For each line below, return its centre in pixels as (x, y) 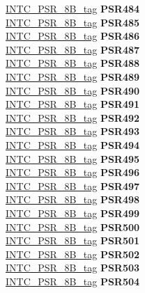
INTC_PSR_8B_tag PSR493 (73, 131)
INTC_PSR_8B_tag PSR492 (73, 117)
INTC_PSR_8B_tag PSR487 (73, 49)
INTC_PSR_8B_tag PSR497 (73, 185)
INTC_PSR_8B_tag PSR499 (73, 213)
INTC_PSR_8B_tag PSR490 (73, 90)
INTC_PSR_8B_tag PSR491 (73, 104)
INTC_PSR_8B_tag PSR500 (73, 227)
